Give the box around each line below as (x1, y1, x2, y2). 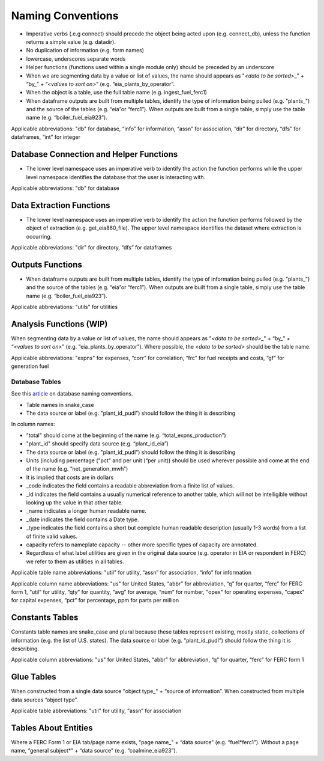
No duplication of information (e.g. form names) (26, 47, 144, 54)
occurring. (26, 233, 52, 240)
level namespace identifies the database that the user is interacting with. (26, 173, 206, 180)
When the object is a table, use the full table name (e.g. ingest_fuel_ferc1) (26, 89, 207, 96)
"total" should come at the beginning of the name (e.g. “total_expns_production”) (26, 432, 226, 439)
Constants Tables (11, 613, 79, 623)
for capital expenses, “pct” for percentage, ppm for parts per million (11, 597, 179, 604)
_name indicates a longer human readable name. (26, 507, 146, 515)
